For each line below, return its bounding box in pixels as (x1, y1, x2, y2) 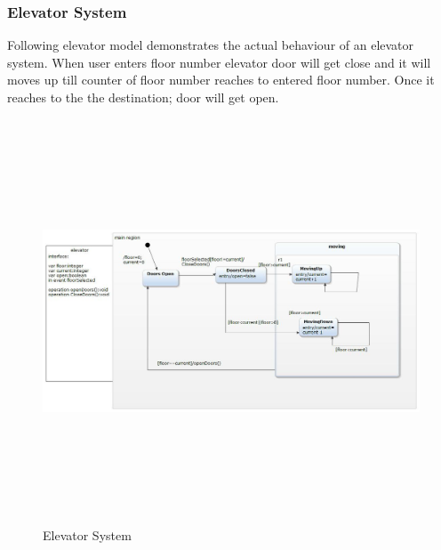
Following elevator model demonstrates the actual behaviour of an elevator (7, 36, 414, 54)
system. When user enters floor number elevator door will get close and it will (7, 53, 431, 71)
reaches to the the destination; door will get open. (7, 88, 279, 106)
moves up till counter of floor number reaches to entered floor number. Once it (7, 70, 435, 89)
